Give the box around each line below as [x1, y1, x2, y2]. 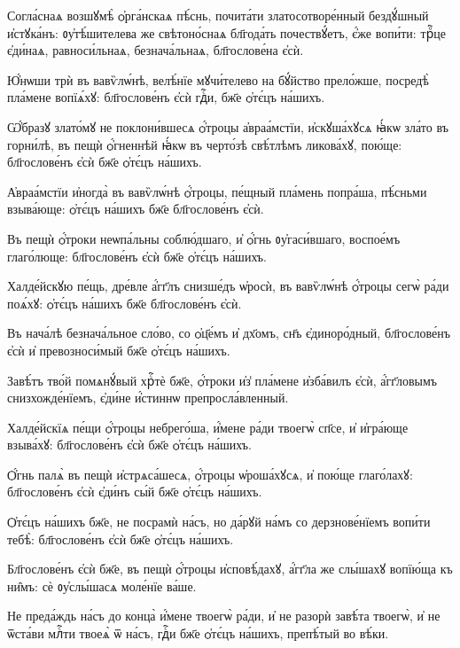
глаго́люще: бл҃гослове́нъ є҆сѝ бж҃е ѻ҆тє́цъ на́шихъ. [7, 246, 267, 265]
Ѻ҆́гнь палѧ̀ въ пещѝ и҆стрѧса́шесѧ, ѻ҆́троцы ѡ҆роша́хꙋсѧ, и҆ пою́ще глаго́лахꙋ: [7, 465, 413, 483]
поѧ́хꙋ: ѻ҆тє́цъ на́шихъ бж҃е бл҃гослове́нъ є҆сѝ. [7, 293, 242, 312]
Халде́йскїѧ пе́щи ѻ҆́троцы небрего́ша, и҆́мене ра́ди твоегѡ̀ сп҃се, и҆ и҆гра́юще [7, 418, 409, 436]
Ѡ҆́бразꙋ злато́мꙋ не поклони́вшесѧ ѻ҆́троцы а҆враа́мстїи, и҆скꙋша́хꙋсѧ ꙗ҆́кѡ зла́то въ [7, 117, 448, 136]
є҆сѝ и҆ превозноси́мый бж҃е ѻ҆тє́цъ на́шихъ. [7, 340, 230, 359]
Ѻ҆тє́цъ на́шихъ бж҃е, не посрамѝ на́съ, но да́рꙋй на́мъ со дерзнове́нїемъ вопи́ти [7, 512, 431, 531]
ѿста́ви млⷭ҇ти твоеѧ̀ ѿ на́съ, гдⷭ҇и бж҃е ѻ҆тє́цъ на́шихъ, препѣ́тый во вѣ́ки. [7, 624, 389, 643]
